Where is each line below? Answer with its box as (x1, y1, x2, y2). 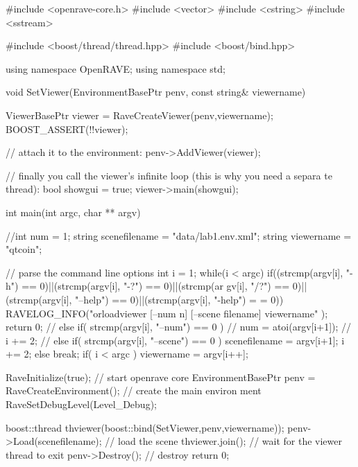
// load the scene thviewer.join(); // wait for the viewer (105, 434, 342, 448)
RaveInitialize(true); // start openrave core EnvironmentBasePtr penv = (6, 369, 316, 384)
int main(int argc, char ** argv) (6, 204, 141, 219)
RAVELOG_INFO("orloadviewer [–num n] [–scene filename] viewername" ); (6, 306, 328, 320)
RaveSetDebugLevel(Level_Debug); (6, 397, 157, 412)
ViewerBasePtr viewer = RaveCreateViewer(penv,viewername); (6, 107, 273, 122)
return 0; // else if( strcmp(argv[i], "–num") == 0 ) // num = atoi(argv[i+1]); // (6, 319, 352, 334)
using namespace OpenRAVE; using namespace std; (6, 61, 225, 76)
